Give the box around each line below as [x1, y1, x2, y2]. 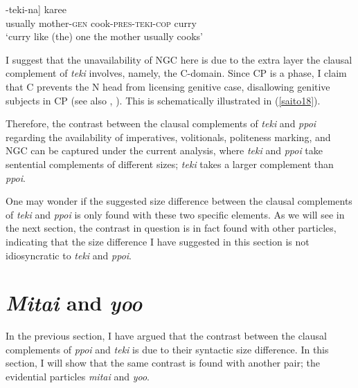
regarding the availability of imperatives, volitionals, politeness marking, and [6, 129, 331, 144]
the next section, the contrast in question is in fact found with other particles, [6, 221, 337, 235]
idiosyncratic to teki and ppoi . [6, 248, 132, 262]
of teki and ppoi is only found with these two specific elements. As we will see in [6, 207, 345, 221]
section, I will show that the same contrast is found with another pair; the [6, 355, 320, 370]
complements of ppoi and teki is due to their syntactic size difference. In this [6, 342, 329, 356]
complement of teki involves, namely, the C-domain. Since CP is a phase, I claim [6, 66, 347, 80]
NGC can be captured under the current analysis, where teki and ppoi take [6, 143, 323, 158]
